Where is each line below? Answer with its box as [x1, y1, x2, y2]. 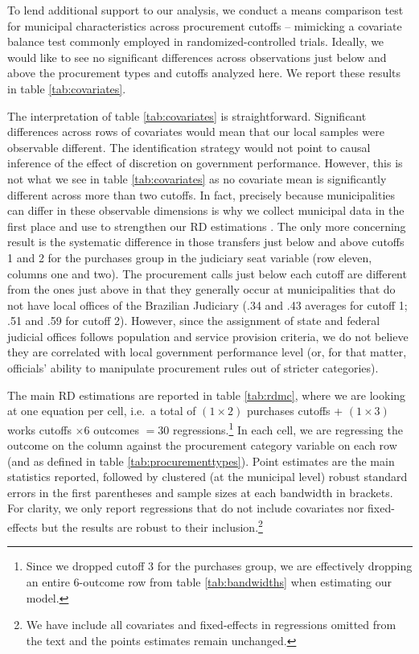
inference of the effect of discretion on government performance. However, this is [7, 154, 403, 171]
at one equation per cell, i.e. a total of [7, 402, 196, 419]
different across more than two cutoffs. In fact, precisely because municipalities [7, 186, 396, 203]
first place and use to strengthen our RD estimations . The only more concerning [7, 217, 406, 234]
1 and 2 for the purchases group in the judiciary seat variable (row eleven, [7, 249, 372, 265]
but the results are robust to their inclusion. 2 [41, 516, 263, 535]
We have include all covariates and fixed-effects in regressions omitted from [26, 616, 396, 633]
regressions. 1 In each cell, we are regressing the [172, 418, 403, 438]
